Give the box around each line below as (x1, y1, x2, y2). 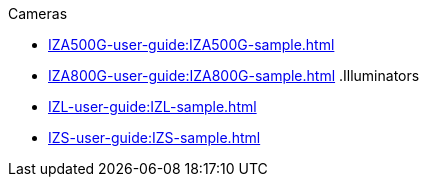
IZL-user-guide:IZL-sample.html (48, 98, 257, 115)
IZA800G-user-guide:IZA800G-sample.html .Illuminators (48, 67, 420, 84)
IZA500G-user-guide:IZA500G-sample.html (48, 36, 335, 53)
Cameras (8, 5, 68, 22)
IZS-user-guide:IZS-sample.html (48, 129, 261, 146)
